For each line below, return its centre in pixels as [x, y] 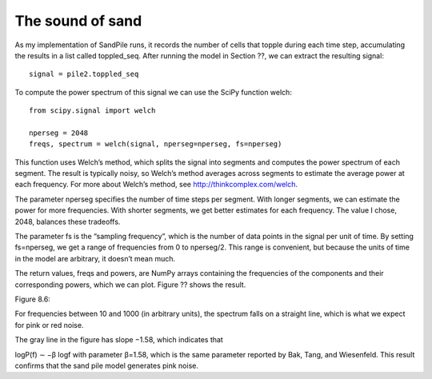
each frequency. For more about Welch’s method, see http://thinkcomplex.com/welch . [156, 185]
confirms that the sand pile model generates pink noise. [107, 365]
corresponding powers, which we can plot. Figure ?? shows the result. [130, 285]
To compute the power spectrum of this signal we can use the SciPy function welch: [153, 92]
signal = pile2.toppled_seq [84, 74]
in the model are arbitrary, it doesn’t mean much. [95, 258]
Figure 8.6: [33, 299]
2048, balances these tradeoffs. [68, 221]
